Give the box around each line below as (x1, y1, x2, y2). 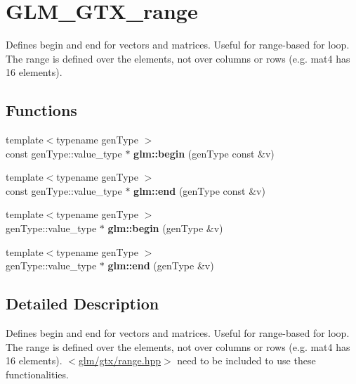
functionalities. (6, 366, 69, 381)
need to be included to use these (177, 353, 316, 368)
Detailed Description (6, 293, 159, 314)
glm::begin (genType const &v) (133, 146, 275, 160)
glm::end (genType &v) (107, 258, 214, 273)
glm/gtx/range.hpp (78, 353, 161, 368)
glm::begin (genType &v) (107, 221, 223, 236)
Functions (6, 99, 77, 121)
